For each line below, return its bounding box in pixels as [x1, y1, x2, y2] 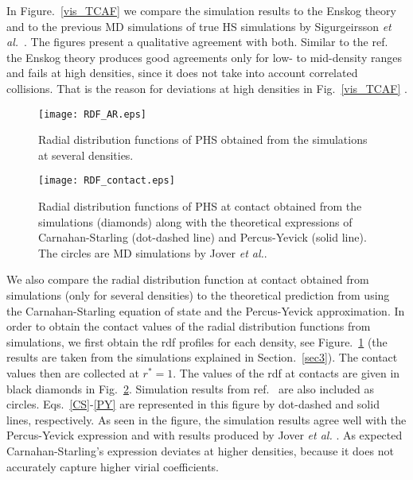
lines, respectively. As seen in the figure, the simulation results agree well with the [6, 411, 407, 428]
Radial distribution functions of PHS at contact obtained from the [38, 198, 362, 215]
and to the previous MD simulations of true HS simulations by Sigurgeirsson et [6, 17, 392, 34]
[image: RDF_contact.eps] [38, 175, 175, 187]
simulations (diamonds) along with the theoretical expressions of [38, 213, 353, 230]
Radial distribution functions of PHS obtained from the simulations [38, 131, 368, 148]
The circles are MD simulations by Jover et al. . [38, 244, 267, 261]
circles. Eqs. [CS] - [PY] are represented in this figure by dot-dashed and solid [6, 396, 380, 412]
